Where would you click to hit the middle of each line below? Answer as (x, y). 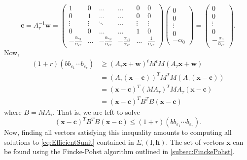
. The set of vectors (195, 142)
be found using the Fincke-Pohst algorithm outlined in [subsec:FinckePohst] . (119, 151)
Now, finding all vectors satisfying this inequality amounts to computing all (118, 132)
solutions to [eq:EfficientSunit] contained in (69, 142)
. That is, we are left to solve (96, 112)
